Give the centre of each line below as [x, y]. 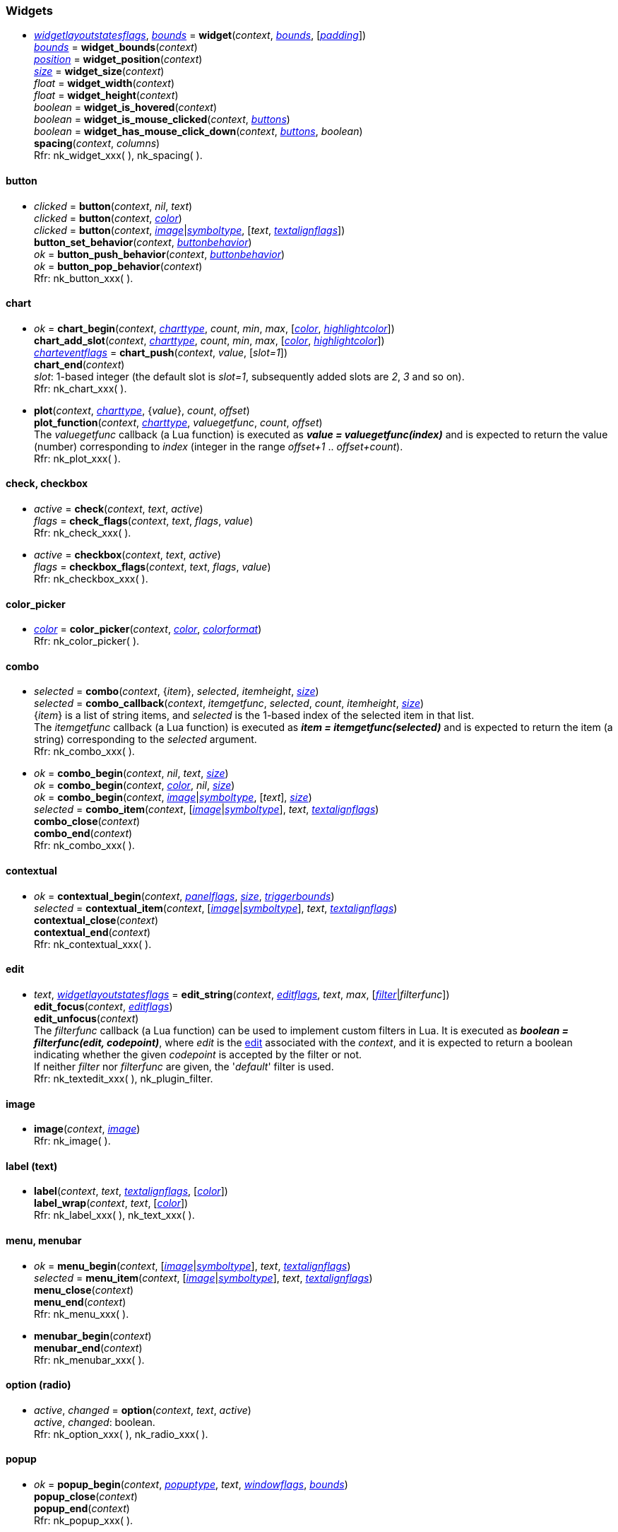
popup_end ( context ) [82, 1508]
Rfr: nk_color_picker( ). [87, 641]
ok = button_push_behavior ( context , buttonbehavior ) [160, 254]
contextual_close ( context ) [96, 920]
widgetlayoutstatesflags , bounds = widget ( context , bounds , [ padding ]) [200, 35]
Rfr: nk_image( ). [72, 1141]
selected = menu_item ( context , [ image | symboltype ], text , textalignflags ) [203, 1277]
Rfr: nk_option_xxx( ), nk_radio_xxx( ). [121, 1434]
